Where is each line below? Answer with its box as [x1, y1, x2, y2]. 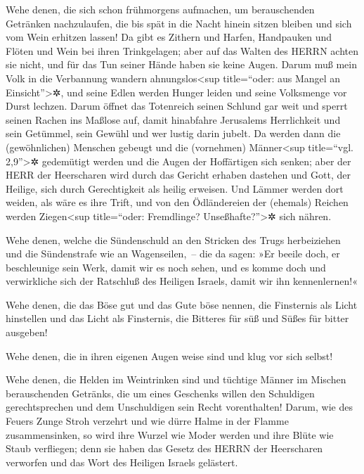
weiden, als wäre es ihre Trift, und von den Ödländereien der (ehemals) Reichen [6, 195, 349, 210]
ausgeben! [6, 325, 48, 340]
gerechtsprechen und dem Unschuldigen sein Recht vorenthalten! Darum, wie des [6, 399, 353, 414]
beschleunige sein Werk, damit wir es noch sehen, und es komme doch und [6, 260, 326, 274]
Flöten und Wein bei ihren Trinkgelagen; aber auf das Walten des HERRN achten [6, 43, 358, 58]
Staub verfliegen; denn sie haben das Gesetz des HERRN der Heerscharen [6, 441, 323, 456]
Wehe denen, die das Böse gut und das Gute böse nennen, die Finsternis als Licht [6, 297, 358, 312]
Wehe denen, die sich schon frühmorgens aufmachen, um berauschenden [6, 2, 315, 16]
